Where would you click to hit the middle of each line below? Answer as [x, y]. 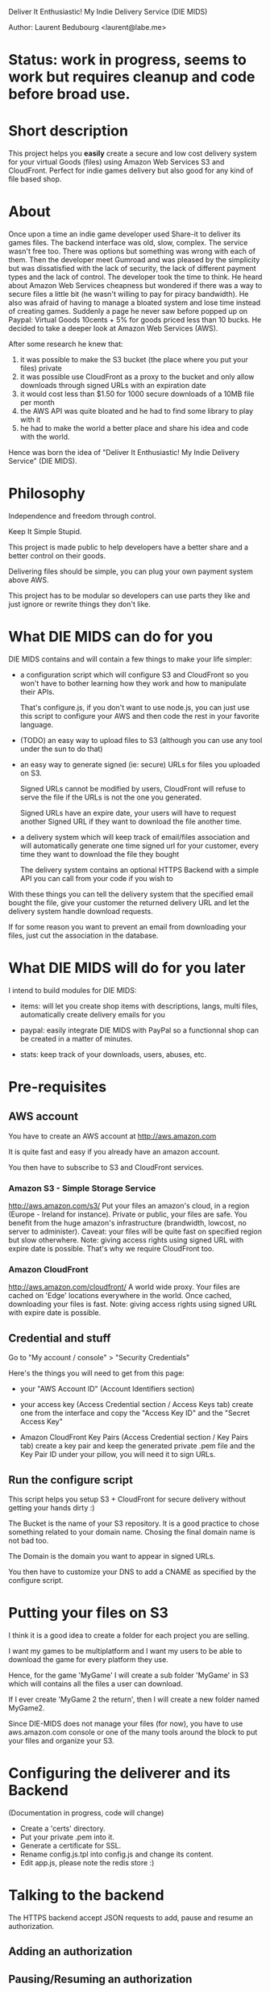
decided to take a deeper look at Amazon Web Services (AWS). [113, 328]
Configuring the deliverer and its [120, 1773]
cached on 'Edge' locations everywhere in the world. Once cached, [120, 1296]
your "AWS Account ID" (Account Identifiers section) [107, 1389]
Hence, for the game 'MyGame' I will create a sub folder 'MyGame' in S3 [129, 1675]
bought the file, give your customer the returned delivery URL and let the [129, 902]
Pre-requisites [58, 1087]
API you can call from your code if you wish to [96, 878]
